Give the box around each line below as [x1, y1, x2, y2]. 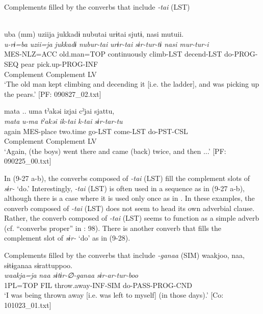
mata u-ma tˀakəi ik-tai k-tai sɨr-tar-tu [4, 115, 123, 126]
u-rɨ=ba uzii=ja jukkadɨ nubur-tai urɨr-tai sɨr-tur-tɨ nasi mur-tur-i [4, 38, 209, 49]
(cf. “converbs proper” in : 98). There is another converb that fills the [4, 222, 221, 233]
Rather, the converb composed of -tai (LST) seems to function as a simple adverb [4, 213, 259, 223]
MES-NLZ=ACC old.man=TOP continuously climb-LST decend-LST [4, 48, 222, 59]
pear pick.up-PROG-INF [20, 58, 98, 69]
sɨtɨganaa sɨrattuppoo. [4, 259, 73, 270]
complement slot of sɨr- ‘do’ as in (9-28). [4, 232, 130, 243]
